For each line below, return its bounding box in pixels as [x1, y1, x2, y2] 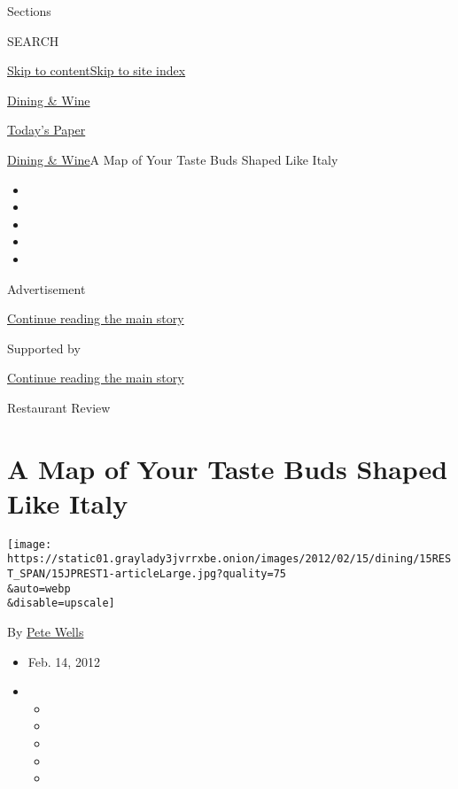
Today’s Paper [7, 120, 86, 139]
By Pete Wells [7, 623, 84, 641]
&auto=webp [7, 582, 71, 595]
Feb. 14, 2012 [27, 652, 100, 670]
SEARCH [7, 31, 59, 50]
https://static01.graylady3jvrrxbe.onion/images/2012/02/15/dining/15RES [7, 553, 452, 566]
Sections [7, 2, 51, 19]
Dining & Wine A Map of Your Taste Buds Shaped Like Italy [7, 150, 338, 168]
